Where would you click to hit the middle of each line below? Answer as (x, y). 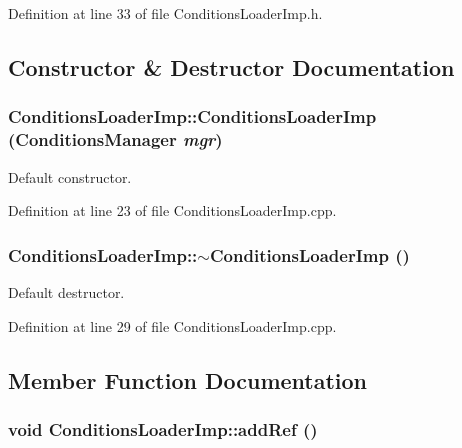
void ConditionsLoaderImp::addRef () (163, 428)
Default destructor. (66, 291)
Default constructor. (70, 176)
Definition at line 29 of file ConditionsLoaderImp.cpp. (172, 325)
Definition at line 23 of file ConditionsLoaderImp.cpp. (172, 210)
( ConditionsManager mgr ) (115, 139)
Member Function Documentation (188, 379)
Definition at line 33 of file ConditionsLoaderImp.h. (165, 13)
